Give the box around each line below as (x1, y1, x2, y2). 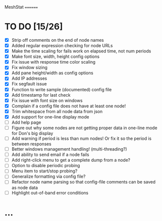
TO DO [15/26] (4, 21, 63, 32)
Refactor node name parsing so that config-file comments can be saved (11, 179, 156, 185)
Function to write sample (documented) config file (11, 86, 112, 92)
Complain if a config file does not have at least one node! (11, 103, 126, 109)
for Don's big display (11, 131, 53, 136)
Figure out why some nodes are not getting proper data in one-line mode (11, 125, 158, 131)
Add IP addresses (11, 75, 47, 82)
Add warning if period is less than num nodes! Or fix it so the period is (11, 136, 152, 141)
